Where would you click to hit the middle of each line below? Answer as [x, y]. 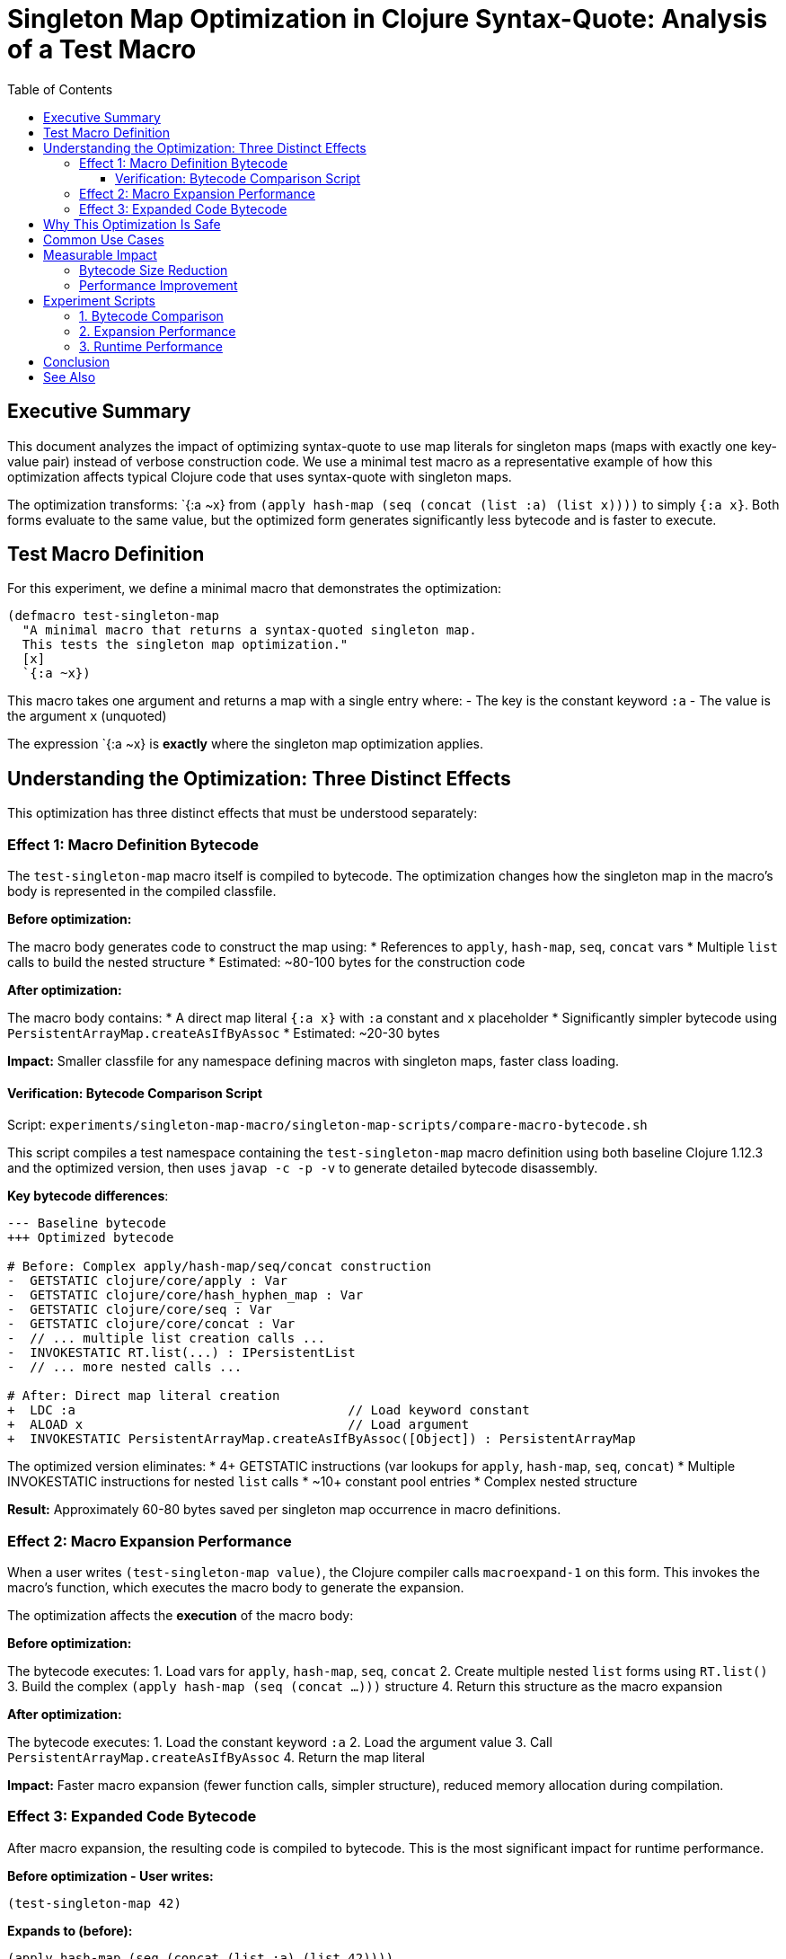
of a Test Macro [102, 49]
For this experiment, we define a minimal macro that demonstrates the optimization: [254, 589]
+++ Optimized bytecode [91, 1238]
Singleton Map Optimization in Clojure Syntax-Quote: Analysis [388, 19]
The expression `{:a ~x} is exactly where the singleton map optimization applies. [245, 744]
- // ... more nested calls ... [125, 1367]
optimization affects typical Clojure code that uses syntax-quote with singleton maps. [260, 476]
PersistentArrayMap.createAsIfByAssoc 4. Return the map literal [216, 1757]
